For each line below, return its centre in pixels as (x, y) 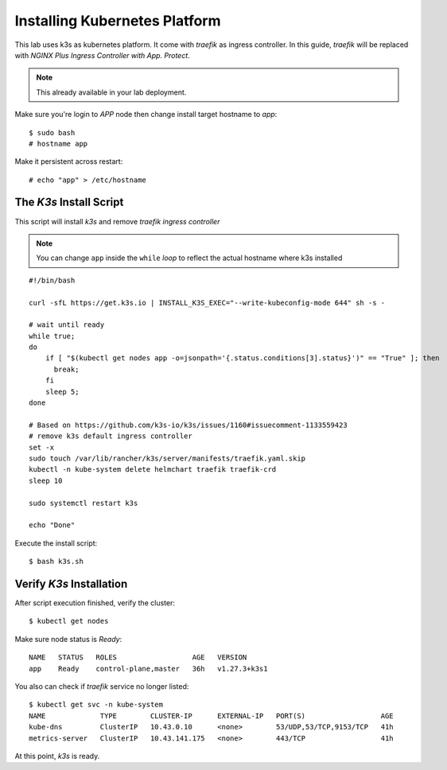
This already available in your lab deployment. (111, 92)
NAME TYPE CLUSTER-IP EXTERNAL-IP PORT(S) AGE (211, 716)
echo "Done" (52, 525)
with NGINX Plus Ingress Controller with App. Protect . (102, 55)
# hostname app (58, 144)
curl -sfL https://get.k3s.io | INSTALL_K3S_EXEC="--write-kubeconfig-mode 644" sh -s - (207, 303)
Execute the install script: (56, 543)
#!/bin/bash (52, 280)
